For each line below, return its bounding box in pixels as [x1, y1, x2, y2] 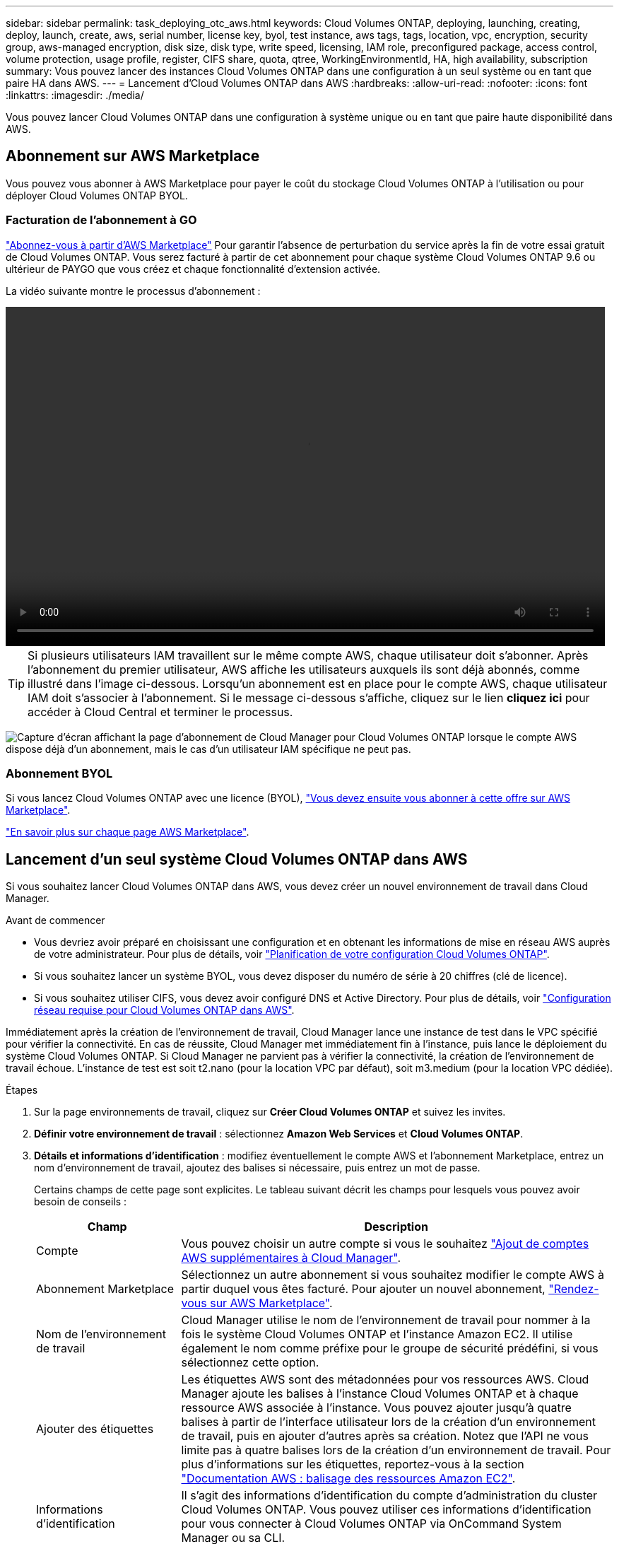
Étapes [6, 1084, 38, 1096]
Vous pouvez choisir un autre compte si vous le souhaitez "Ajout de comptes [181, 1236, 589, 1251]
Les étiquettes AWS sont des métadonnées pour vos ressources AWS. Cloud [181, 1372, 589, 1387]
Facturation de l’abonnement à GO [6, 213, 197, 228]
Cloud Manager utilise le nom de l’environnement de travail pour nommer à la [181, 1313, 591, 1328]
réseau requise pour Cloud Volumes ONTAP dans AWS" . [34, 1004, 295, 1017]
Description [364, 1220, 428, 1234]
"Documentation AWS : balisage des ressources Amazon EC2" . [181, 1471, 516, 1486]
